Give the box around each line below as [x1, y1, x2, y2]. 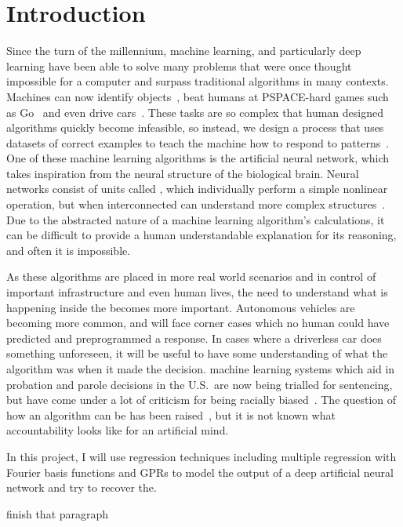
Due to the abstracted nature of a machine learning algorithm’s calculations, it [6, 211, 385, 227]
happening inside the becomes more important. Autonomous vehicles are [6, 299, 355, 315]
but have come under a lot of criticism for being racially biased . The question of [6, 391, 397, 408]
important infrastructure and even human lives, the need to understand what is [6, 284, 388, 300]
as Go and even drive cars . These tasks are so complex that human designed [6, 104, 383, 120]
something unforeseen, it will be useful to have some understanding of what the [6, 345, 388, 362]
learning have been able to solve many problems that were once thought [6, 57, 352, 74]
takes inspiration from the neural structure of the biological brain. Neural [6, 165, 359, 181]
